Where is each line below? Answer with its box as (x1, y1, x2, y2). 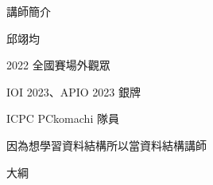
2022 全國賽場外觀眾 (6, 57, 110, 73)
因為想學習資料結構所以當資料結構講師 (6, 136, 207, 153)
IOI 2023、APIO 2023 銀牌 (6, 83, 141, 100)
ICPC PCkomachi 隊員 (6, 110, 119, 127)
